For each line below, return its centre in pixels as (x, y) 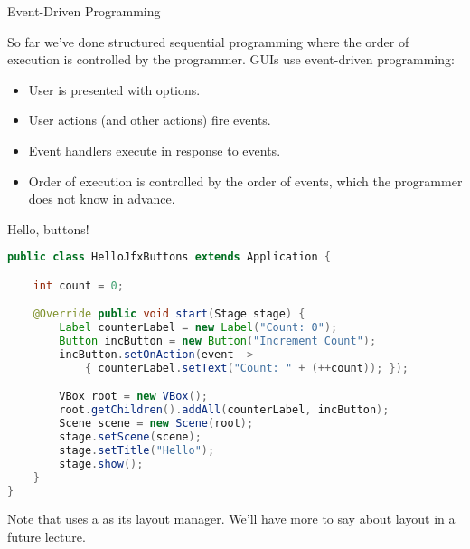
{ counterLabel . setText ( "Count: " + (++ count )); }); (246, 368)
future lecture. (47, 537)
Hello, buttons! (48, 228)
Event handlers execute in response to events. (155, 150)
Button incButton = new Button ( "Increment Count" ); (218, 341)
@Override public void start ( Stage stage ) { (169, 314)
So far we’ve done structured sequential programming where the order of (208, 41)
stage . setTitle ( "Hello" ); (137, 450)
